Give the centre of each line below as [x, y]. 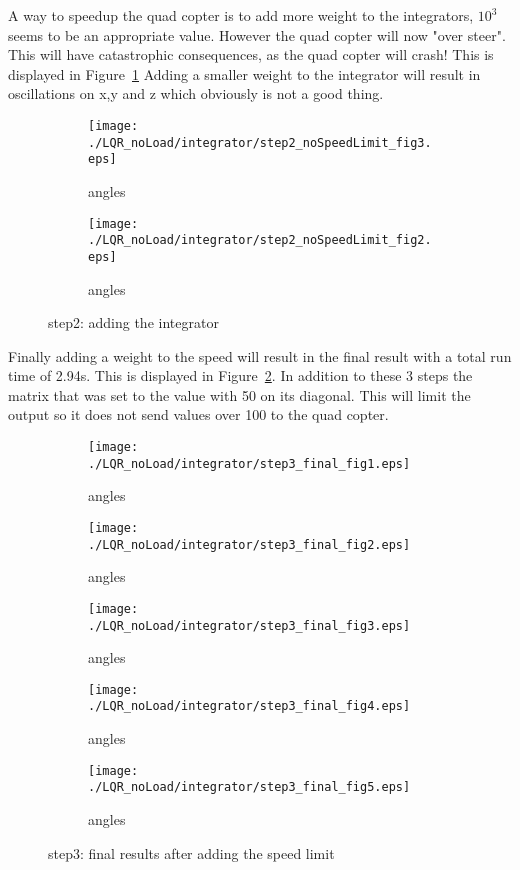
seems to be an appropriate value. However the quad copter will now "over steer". [257, 34]
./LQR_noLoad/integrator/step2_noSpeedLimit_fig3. [260, 142]
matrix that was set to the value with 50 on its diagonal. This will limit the [239, 394]
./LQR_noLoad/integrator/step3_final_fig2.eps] [249, 544]
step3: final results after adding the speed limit [191, 852]
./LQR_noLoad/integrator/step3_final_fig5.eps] [249, 787]
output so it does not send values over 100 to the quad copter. [198, 414]
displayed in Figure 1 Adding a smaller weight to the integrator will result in [244, 73]
